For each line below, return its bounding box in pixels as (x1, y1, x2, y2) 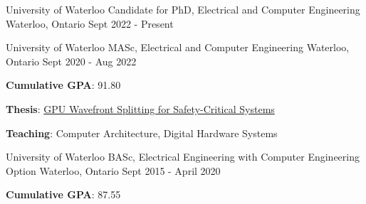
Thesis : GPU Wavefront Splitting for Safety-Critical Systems (6, 101, 275, 116)
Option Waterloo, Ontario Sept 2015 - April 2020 (6, 163, 221, 178)
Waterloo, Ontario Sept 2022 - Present (6, 16, 174, 31)
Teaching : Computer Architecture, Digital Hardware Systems (6, 125, 278, 140)
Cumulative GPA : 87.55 (6, 187, 121, 202)
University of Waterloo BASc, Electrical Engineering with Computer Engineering (6, 149, 360, 164)
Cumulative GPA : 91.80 (6, 77, 121, 92)
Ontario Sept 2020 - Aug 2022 (6, 53, 137, 68)
